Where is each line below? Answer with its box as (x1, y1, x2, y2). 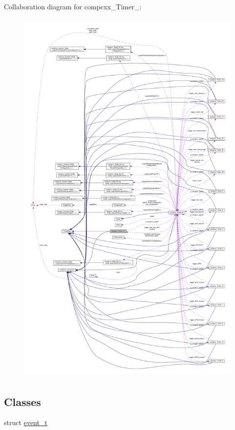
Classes (4, 394, 41, 409)
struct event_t (4, 417, 47, 427)
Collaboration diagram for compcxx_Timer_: (4, 1, 141, 11)
